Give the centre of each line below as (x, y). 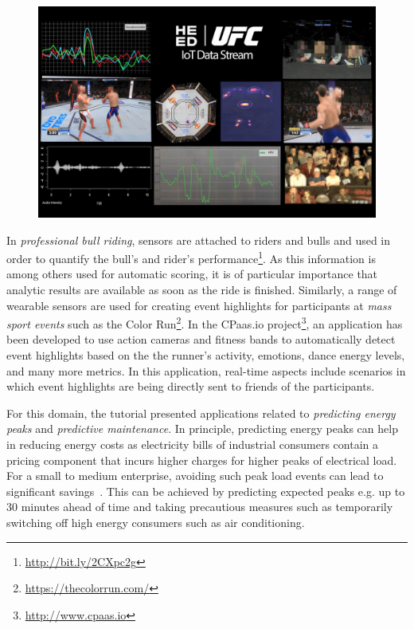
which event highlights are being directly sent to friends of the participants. (191, 386)
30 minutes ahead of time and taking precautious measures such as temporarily (200, 507)
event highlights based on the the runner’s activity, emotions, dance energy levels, (206, 355)
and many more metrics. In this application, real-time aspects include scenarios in (206, 370)
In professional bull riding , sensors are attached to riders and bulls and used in (199, 240)
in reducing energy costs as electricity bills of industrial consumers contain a (192, 444)
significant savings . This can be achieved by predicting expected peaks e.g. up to (206, 491)
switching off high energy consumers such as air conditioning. (156, 522)
